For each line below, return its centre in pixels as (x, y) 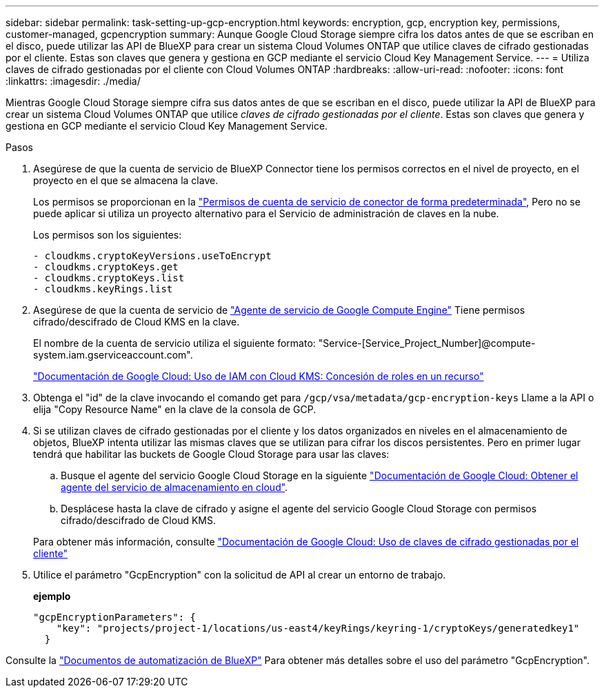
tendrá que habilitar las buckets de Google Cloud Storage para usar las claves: (211, 454)
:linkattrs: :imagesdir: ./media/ (73, 81)
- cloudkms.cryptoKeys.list (109, 278)
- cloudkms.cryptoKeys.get (106, 267)
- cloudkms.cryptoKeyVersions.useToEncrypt (152, 256)
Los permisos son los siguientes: (108, 235)
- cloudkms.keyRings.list (103, 289)
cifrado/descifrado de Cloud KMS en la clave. (137, 322)
